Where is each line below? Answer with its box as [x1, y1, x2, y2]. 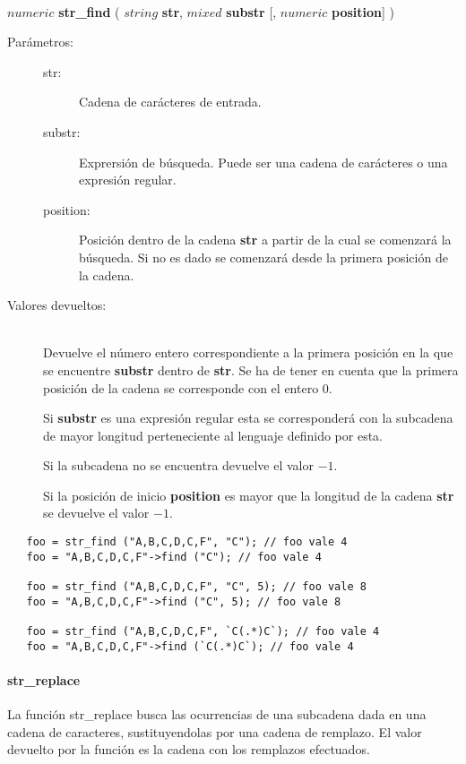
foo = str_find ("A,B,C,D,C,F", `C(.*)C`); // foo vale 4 [26, 625, 380, 638]
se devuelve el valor [43, 503, 150, 522]
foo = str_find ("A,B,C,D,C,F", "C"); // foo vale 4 [26, 536, 348, 549]
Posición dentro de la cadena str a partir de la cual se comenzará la [79, 230, 452, 249]
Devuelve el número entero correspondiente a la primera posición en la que [43, 343, 453, 362]
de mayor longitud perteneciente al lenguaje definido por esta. [43, 425, 383, 444]
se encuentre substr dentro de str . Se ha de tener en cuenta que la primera [43, 360, 459, 379]
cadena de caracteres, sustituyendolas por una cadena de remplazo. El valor [7, 722, 422, 741]
